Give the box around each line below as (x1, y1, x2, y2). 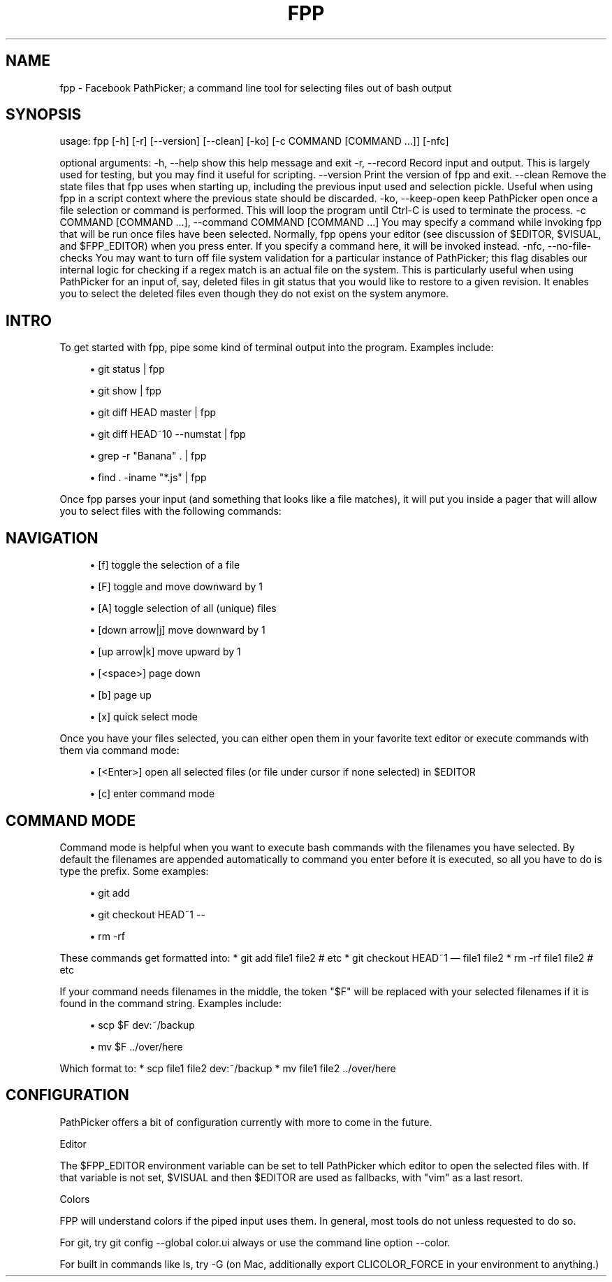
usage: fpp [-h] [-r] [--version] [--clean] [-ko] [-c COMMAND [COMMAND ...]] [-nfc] (59, 135, 449, 148)
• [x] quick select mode (89, 711, 198, 723)
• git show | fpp (89, 385, 161, 397)
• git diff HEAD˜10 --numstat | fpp (89, 428, 246, 441)
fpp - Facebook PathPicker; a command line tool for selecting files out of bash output (59, 81, 452, 94)
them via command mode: (59, 744, 180, 757)
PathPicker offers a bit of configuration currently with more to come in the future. (59, 1116, 432, 1128)
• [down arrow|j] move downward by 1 (89, 624, 265, 636)
